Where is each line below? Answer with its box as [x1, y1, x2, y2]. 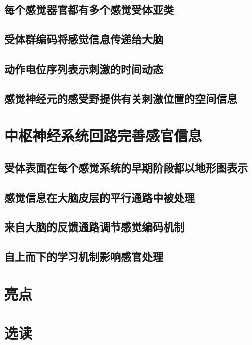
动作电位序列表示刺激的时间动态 [4, 61, 163, 76]
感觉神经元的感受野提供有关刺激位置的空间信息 [4, 90, 237, 106]
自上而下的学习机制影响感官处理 [4, 249, 163, 264]
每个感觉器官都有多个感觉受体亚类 [4, 2, 174, 17]
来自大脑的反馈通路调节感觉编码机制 [4, 219, 184, 235]
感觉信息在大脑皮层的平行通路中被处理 [4, 189, 195, 205]
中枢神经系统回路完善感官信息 [4, 125, 203, 146]
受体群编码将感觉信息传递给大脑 [4, 31, 163, 47]
